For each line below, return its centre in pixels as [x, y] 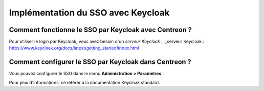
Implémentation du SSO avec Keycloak [89, 13]
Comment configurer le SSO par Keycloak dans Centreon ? [100, 62]
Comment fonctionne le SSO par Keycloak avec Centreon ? [100, 30]
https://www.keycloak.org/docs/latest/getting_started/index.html [74, 48]
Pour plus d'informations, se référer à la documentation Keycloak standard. [85, 82]
